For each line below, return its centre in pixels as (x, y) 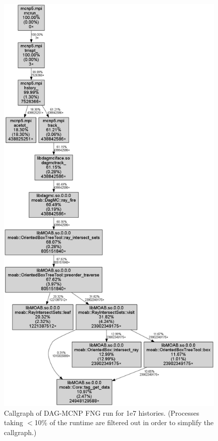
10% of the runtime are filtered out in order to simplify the (124, 422)
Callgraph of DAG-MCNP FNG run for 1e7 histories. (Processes (102, 412)
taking (14, 422)
